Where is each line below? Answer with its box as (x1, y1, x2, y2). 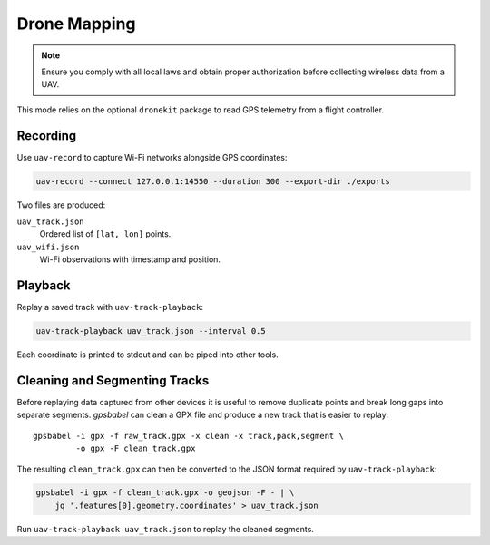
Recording (16, 128, 77, 143)
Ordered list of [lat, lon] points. (39, 229, 171, 239)
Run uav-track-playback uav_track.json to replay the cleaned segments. (16, 523, 315, 534)
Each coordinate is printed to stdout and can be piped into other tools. (16, 349, 279, 360)
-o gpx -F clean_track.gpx (75, 443, 196, 453)
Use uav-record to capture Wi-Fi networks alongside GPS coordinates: (16, 151, 288, 162)
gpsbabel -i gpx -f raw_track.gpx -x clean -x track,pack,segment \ (33, 431, 344, 441)
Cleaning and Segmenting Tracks (16, 373, 210, 388)
